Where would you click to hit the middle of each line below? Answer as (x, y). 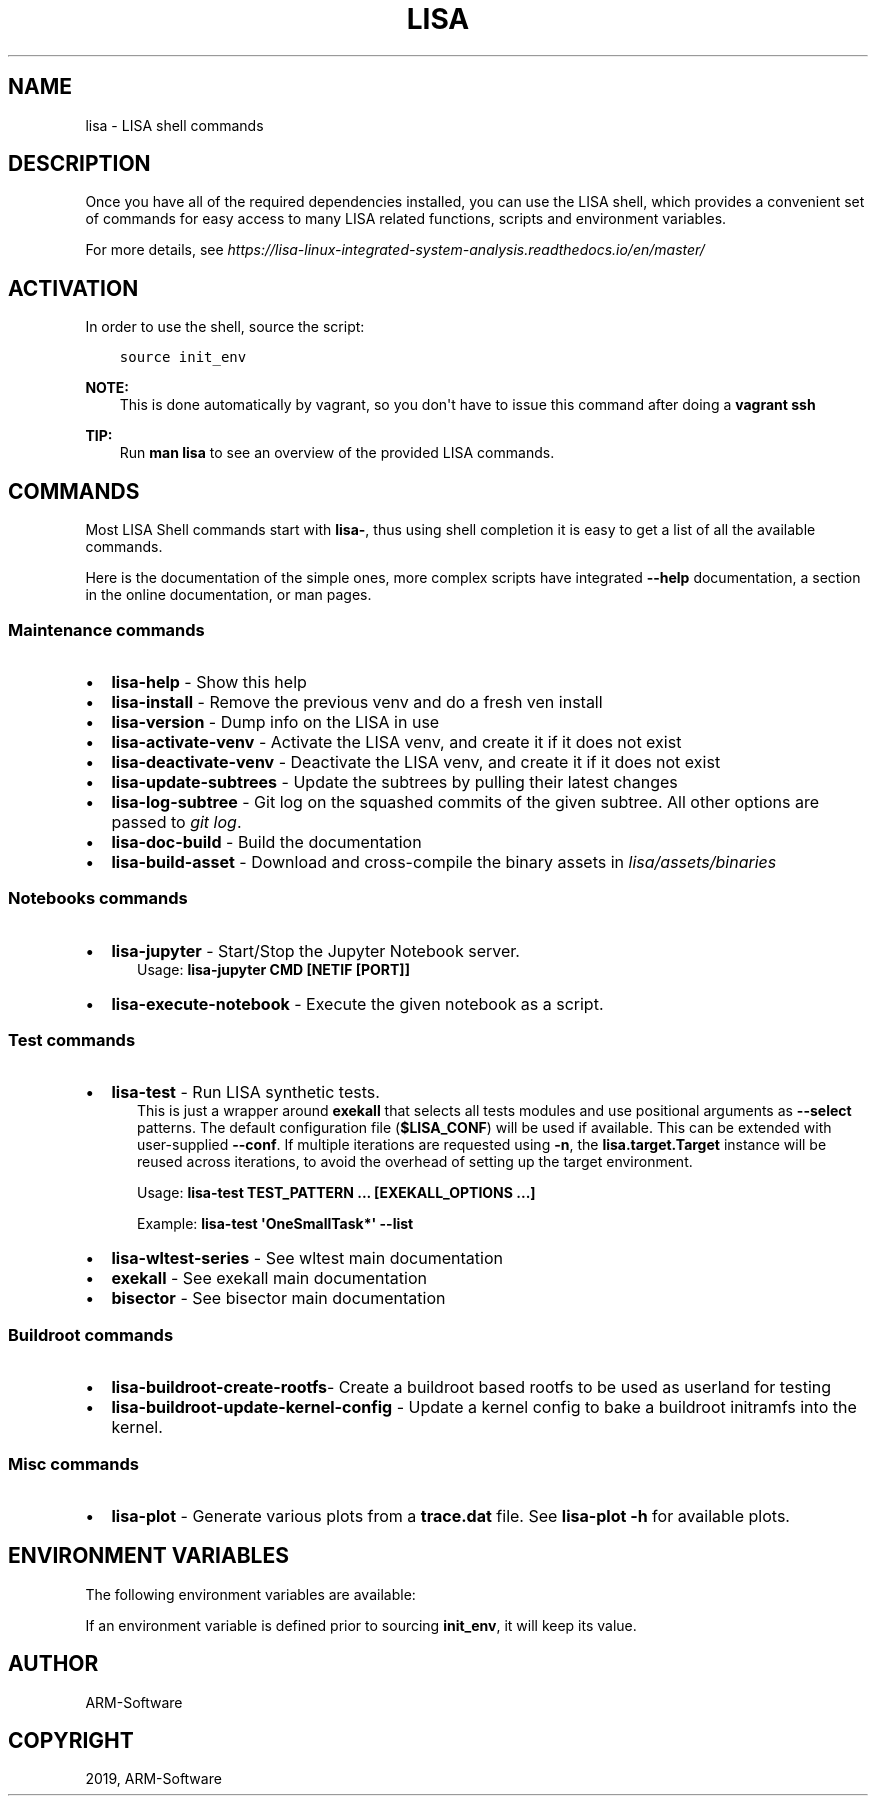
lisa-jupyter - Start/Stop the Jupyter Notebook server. (315, 950)
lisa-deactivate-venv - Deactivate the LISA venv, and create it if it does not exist (416, 761)
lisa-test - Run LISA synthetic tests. (245, 1092)
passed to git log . (176, 821)
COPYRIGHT (71, 1740)
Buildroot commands (91, 1334)
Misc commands (74, 1463)
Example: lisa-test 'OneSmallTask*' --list (275, 1224)
